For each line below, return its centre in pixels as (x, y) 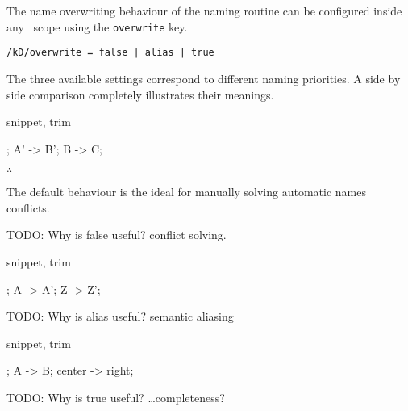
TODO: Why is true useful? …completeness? (116, 398)
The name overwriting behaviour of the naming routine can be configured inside (204, 10)
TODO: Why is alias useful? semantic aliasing (120, 316)
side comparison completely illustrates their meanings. (140, 94)
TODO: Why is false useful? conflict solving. (117, 235)
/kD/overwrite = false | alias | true (110, 53)
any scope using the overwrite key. (97, 26)
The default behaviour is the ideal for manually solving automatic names (186, 192)
